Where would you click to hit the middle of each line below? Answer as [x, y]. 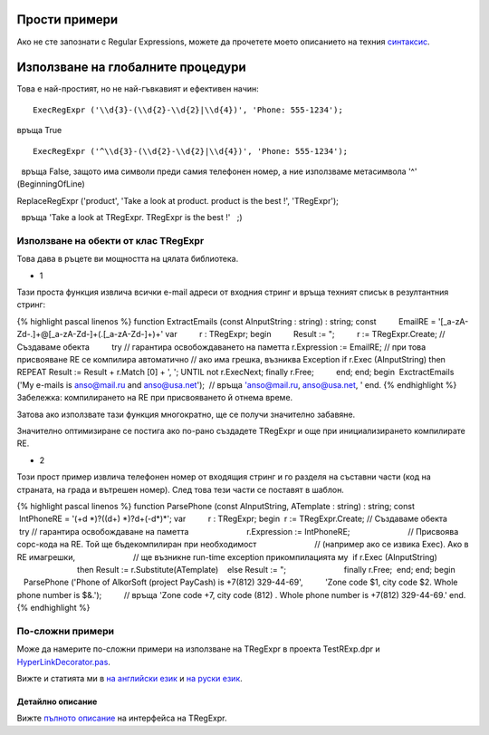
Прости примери [67, 19]
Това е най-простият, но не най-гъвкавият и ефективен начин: [138, 89]
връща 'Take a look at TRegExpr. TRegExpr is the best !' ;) [132, 218]
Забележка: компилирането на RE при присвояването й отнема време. [155, 398]
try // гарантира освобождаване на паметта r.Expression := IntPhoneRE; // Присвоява [239, 531]
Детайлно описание [57, 701]
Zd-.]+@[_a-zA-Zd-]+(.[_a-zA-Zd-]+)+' [90, 334]
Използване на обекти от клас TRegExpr [110, 240]
